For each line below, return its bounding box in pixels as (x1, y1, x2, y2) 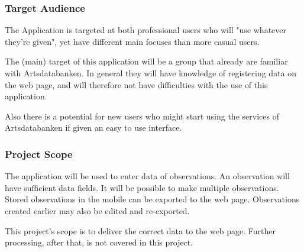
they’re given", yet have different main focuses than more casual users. (5, 35, 260, 47)
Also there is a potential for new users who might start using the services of (5, 109, 279, 122)
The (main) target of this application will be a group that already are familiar (5, 55, 288, 67)
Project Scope (5, 146, 73, 161)
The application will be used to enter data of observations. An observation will (5, 170, 290, 182)
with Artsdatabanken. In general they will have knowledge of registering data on (5, 67, 297, 79)
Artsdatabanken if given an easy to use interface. (5, 121, 182, 134)
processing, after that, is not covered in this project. (5, 236, 193, 248)
